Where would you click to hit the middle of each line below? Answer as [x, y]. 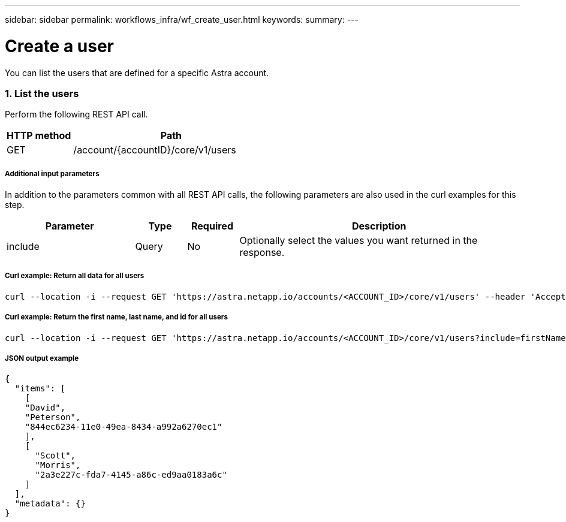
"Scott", [55, 456]
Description [379, 226]
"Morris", [58, 465]
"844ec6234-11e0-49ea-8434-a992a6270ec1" [124, 427]
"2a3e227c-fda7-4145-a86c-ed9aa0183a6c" [131, 475]
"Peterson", [53, 417]
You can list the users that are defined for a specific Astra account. [137, 73]
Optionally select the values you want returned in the [359, 241]
